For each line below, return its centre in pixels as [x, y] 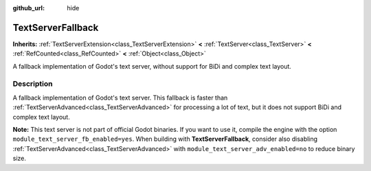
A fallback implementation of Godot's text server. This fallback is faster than [120, 98]
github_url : [29, 8]
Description [33, 84]
